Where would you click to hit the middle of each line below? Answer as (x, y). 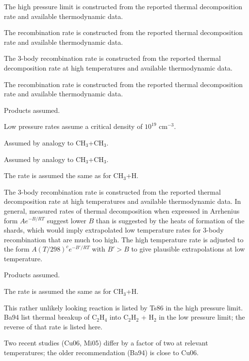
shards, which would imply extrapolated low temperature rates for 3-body (114, 230)
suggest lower (66, 220)
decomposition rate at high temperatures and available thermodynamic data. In (123, 201)
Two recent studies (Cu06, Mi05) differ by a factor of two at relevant (106, 343)
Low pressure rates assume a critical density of (73, 126)
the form (17, 249)
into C (119, 317)
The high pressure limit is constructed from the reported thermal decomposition (123, 6)
